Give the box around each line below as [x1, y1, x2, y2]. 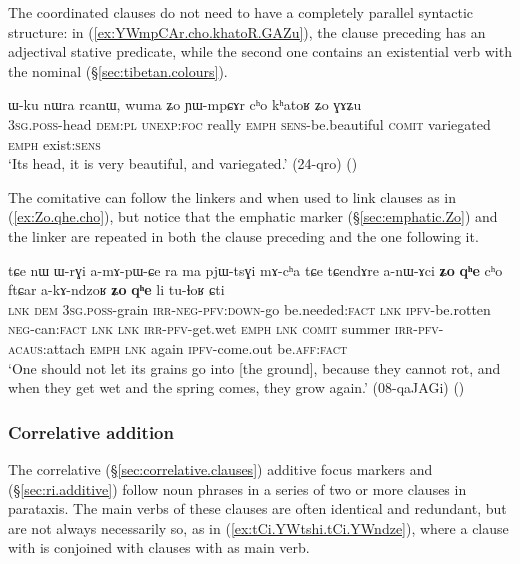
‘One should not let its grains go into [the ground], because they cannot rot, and [8, 357, 501, 378]
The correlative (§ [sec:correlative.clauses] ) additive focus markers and [8, 458, 433, 479]
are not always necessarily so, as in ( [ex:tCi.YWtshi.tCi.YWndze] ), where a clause [8, 517, 509, 538]
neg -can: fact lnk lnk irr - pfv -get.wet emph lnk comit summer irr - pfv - [8, 318, 444, 339]
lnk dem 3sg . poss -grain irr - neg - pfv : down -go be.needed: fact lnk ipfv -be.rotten [8, 298, 491, 319]
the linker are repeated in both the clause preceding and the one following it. [8, 225, 479, 246]
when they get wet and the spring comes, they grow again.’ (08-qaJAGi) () [8, 377, 465, 398]
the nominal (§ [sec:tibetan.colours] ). [8, 60, 228, 81]
